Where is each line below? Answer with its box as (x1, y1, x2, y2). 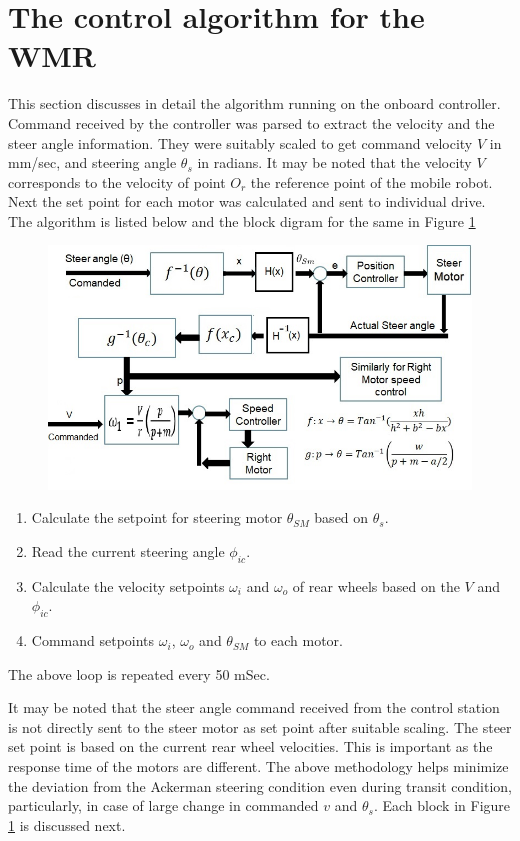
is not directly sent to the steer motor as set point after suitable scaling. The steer (8, 716, 512, 737)
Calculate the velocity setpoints (31, 575, 225, 596)
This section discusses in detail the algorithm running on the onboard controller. (8, 93, 501, 114)
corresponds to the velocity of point (8, 171, 226, 192)
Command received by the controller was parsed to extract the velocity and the (8, 112, 495, 133)
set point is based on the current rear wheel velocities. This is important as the (8, 736, 493, 757)
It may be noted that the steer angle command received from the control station (8, 697, 500, 718)
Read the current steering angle (31, 540, 225, 561)
